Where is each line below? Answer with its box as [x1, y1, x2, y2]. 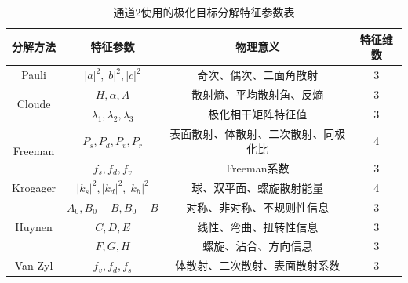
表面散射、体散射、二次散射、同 [169, 125, 335, 141]
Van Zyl [14, 257, 53, 274]
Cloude [16, 96, 51, 112]
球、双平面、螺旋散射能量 [191, 179, 324, 195]
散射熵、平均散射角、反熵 [191, 85, 324, 102]
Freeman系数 [226, 160, 290, 176]
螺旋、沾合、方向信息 [202, 238, 313, 254]
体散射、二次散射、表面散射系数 [175, 257, 341, 274]
